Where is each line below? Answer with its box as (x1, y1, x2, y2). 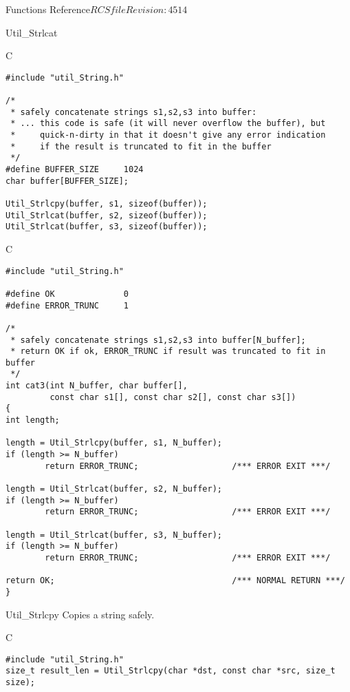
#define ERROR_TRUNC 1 (6, 300, 129, 311)
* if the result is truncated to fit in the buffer (10, 141, 272, 151)
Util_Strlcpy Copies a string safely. (6, 607, 155, 621)
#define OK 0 (6, 289, 129, 299)
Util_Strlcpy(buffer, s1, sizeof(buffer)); (6, 199, 208, 209)
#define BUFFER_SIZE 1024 (6, 165, 144, 175)
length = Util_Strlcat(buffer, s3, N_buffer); (6, 530, 222, 540)
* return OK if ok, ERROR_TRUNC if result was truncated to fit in (10, 346, 326, 357)
